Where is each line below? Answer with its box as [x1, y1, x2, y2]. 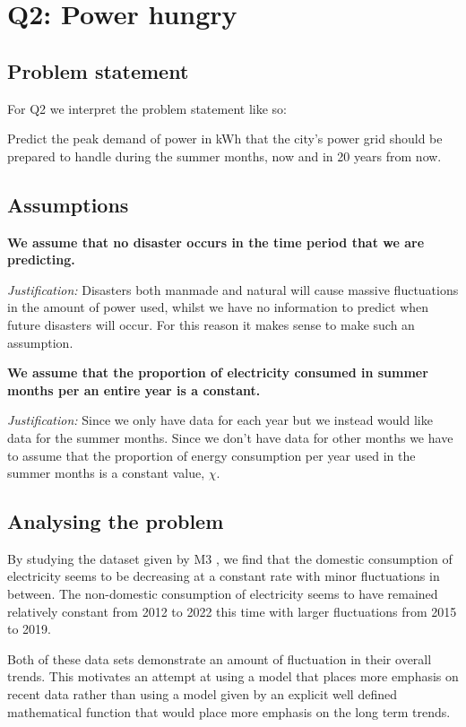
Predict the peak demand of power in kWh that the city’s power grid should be [7, 129, 443, 148]
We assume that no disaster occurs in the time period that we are [7, 232, 425, 251]
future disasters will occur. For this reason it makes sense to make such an [7, 315, 415, 333]
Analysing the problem [7, 507, 224, 535]
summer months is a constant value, [7, 463, 205, 482]
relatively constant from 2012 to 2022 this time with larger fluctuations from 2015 [7, 602, 457, 620]
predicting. [7, 250, 75, 269]
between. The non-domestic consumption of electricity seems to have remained [7, 584, 438, 603]
